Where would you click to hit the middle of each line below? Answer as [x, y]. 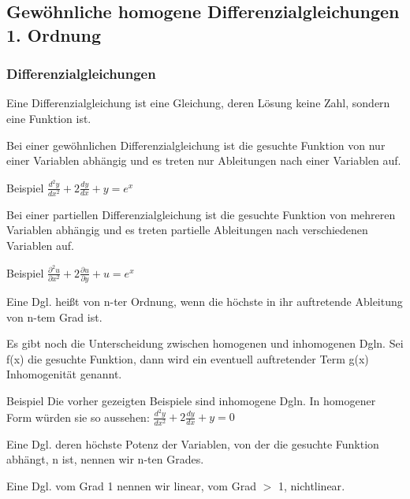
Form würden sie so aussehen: [78, 417]
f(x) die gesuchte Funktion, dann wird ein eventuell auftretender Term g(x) [188, 358]
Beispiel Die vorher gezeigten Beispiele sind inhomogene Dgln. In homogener [191, 400]
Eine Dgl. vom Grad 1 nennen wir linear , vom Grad [131, 485]
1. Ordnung [54, 34]
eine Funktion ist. [49, 118]
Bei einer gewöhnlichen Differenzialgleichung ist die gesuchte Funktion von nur [196, 145]
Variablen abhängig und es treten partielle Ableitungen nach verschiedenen [187, 230]
